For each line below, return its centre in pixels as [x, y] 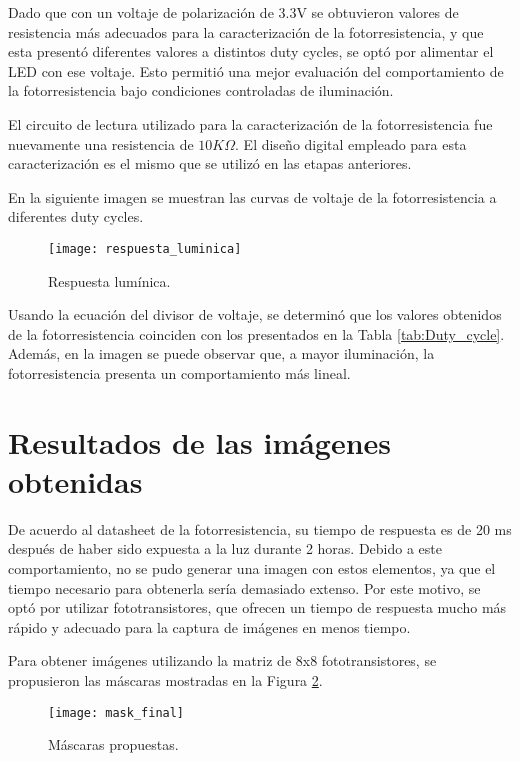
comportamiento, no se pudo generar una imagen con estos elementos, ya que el [252, 568]
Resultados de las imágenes [200, 441]
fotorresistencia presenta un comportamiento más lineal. [179, 372]
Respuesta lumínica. [109, 280]
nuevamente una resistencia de [101, 143]
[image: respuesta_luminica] [145, 248]
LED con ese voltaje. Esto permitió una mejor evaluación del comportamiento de [256, 70]
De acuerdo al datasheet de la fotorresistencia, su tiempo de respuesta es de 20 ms [260, 528]
